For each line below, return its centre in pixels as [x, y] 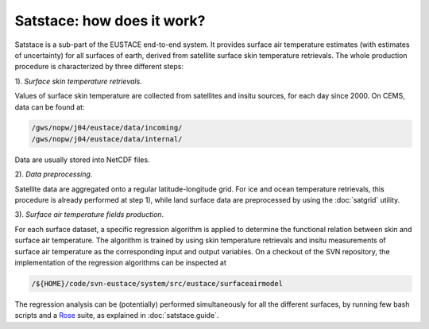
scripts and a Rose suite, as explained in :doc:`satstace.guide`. [117, 315]
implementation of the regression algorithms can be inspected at [120, 262]
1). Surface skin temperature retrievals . [78, 81]
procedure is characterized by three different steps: [99, 67]
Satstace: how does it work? [110, 21]
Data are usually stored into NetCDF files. [82, 160]
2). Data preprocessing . [54, 174]
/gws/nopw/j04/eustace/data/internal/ [107, 139]
